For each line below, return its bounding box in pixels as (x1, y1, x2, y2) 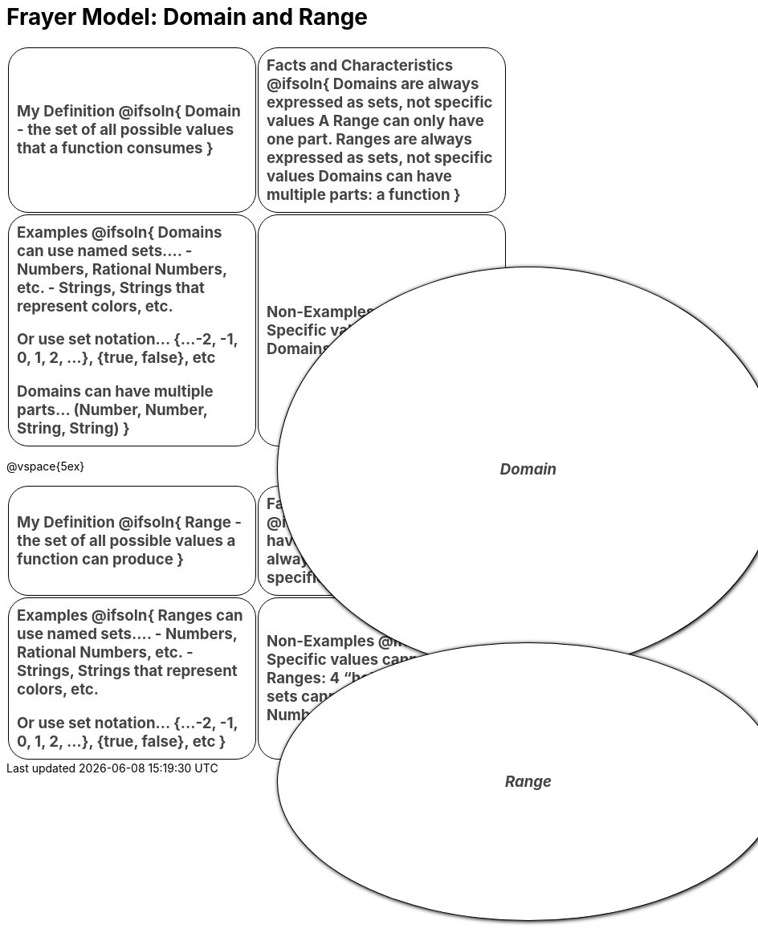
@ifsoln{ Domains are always (267, 74, 479, 93)
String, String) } (17, 419, 130, 438)
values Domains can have (267, 166, 452, 185)
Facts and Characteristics (267, 55, 454, 75)
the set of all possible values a (17, 532, 236, 551)
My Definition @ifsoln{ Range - (17, 513, 242, 532)
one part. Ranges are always (267, 129, 473, 149)
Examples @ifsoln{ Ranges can (17, 606, 243, 625)
